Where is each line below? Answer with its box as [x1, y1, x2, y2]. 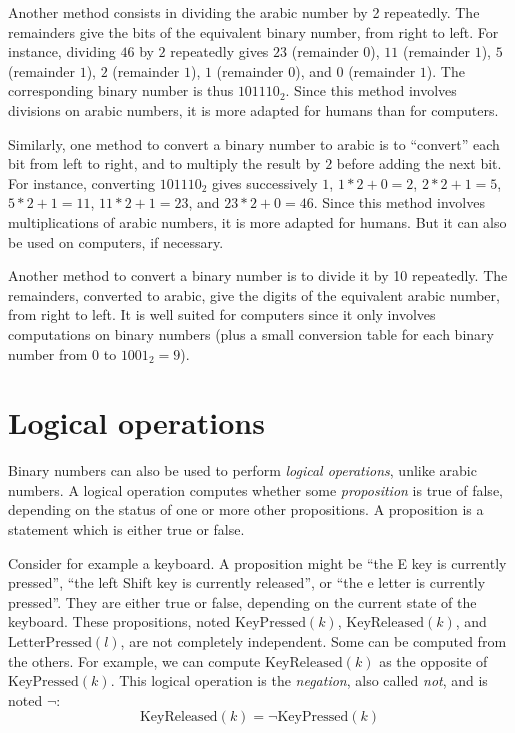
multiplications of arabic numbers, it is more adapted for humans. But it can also [8, 211, 507, 232]
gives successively [211, 172, 318, 193]
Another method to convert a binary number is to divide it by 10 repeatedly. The [8, 265, 508, 286]
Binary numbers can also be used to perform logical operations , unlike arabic [8, 460, 477, 481]
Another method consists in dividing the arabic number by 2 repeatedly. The [8, 2, 480, 22]
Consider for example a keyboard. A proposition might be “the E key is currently [8, 552, 507, 573]
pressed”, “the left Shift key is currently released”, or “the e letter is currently [8, 572, 486, 593]
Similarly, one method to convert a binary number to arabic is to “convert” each [8, 133, 500, 154]
